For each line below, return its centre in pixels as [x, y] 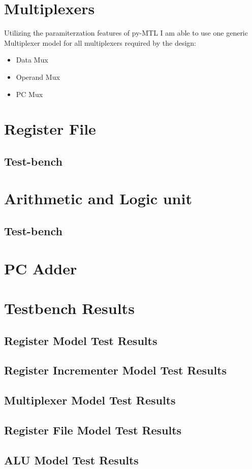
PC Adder [41, 268]
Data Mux [32, 60]
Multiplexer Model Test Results [90, 400]
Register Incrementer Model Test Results [116, 370]
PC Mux [29, 94]
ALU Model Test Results [71, 460]
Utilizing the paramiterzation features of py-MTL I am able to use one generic [126, 33]
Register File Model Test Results [93, 430]
